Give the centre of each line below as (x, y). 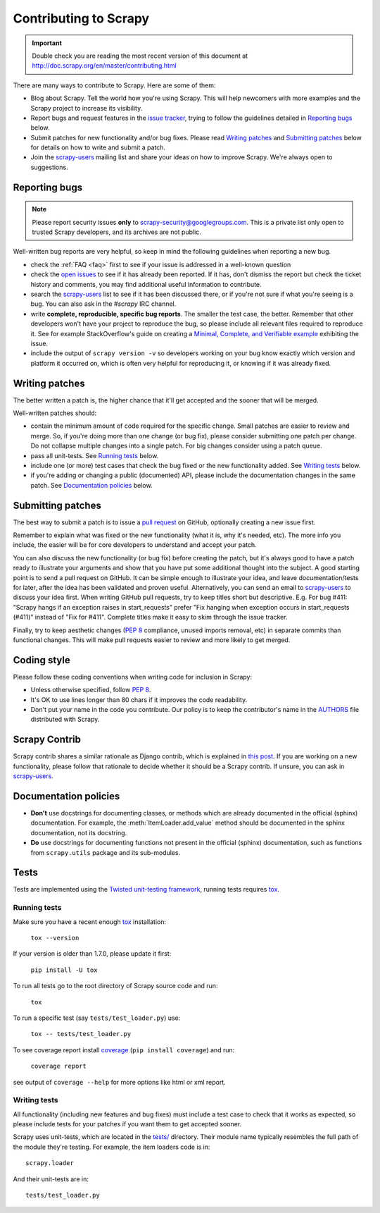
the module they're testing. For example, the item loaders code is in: (112, 1147)
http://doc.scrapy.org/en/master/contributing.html (104, 66)
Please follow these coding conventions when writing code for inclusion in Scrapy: (133, 677)
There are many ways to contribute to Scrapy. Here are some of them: (114, 85)
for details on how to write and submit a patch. (98, 147)
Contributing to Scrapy (81, 18)
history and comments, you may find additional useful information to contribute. (146, 284)
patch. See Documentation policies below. (91, 485)
